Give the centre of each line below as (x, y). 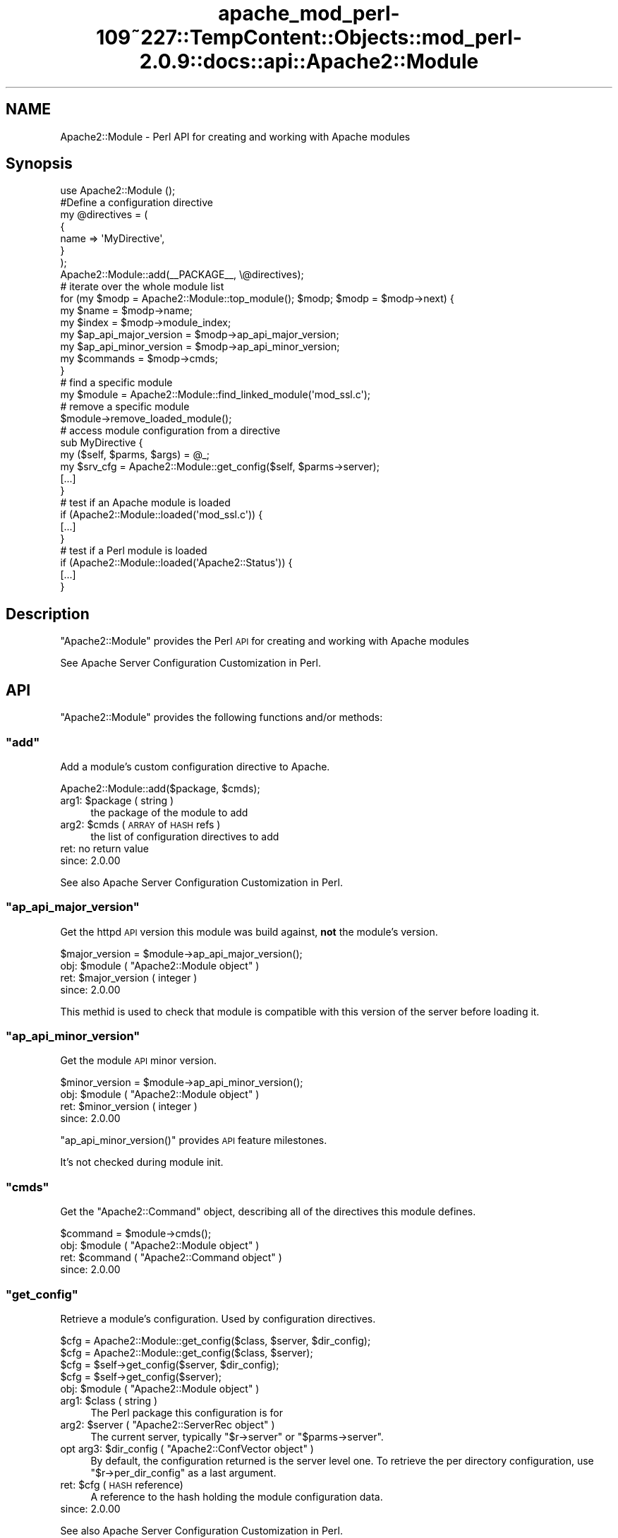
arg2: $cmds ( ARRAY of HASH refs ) (140, 824)
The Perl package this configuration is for (187, 1412)
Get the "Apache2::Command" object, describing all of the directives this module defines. (268, 1212)
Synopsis (39, 164)
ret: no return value (104, 848)
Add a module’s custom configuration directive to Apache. (195, 766)
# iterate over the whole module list (142, 287)
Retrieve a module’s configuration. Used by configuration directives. (218, 1318)
